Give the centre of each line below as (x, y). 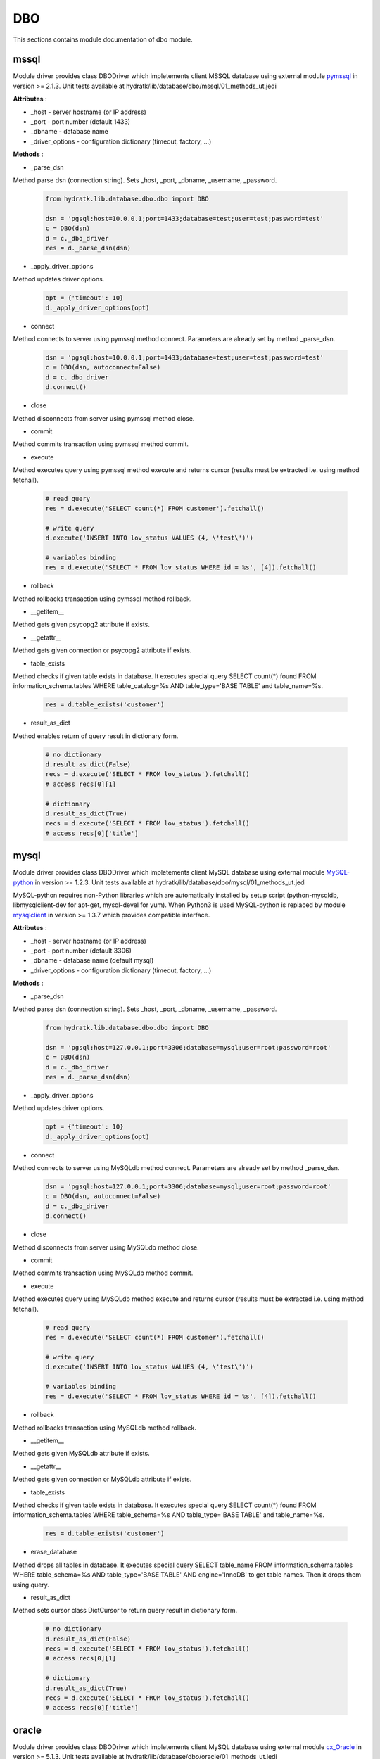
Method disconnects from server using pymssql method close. (104, 418)
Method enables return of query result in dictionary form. (96, 736)
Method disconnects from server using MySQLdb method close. (106, 1247)
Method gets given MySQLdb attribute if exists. (82, 1454)
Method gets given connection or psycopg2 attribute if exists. (102, 650)
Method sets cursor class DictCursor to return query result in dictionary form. (125, 1611)
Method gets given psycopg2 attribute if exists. (82, 624)
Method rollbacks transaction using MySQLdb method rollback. (104, 1428)
